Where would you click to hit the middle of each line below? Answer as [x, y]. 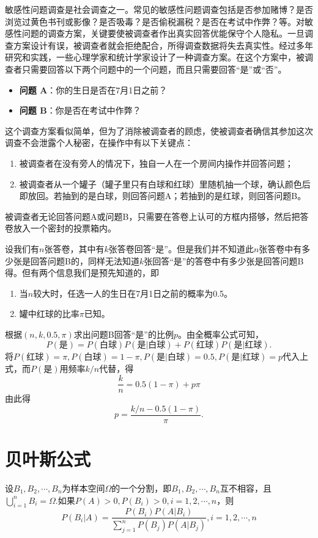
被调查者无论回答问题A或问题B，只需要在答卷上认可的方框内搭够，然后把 [153, 216]
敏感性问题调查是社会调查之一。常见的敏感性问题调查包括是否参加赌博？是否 [159, 9]
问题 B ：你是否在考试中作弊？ [80, 110]
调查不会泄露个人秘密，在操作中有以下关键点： [99, 143]
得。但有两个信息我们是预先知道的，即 [82, 273]
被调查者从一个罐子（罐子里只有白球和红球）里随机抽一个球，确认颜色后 [165, 184]
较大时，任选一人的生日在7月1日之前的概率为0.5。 [133, 293]
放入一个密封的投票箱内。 [65, 228]
